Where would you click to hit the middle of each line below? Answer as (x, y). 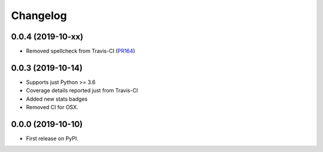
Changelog (39, 15)
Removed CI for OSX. (52, 107)
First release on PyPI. (52, 139)
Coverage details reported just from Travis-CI (82, 91)
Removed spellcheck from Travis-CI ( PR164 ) (81, 51)
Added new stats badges (57, 99)
